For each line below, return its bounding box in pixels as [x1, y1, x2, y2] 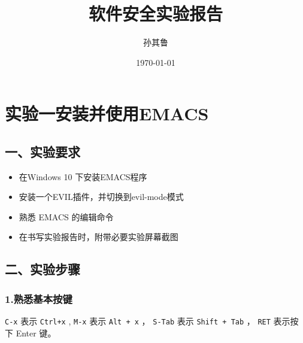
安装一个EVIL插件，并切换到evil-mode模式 [19, 190, 184, 203]
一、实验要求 [5, 142, 80, 160]
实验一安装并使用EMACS [5, 101, 209, 126]
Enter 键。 [16, 326, 56, 339]
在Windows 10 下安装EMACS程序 [19, 170, 147, 183]
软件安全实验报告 [88, 1, 223, 26]
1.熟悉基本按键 [5, 291, 72, 306]
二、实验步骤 [5, 260, 80, 278]
